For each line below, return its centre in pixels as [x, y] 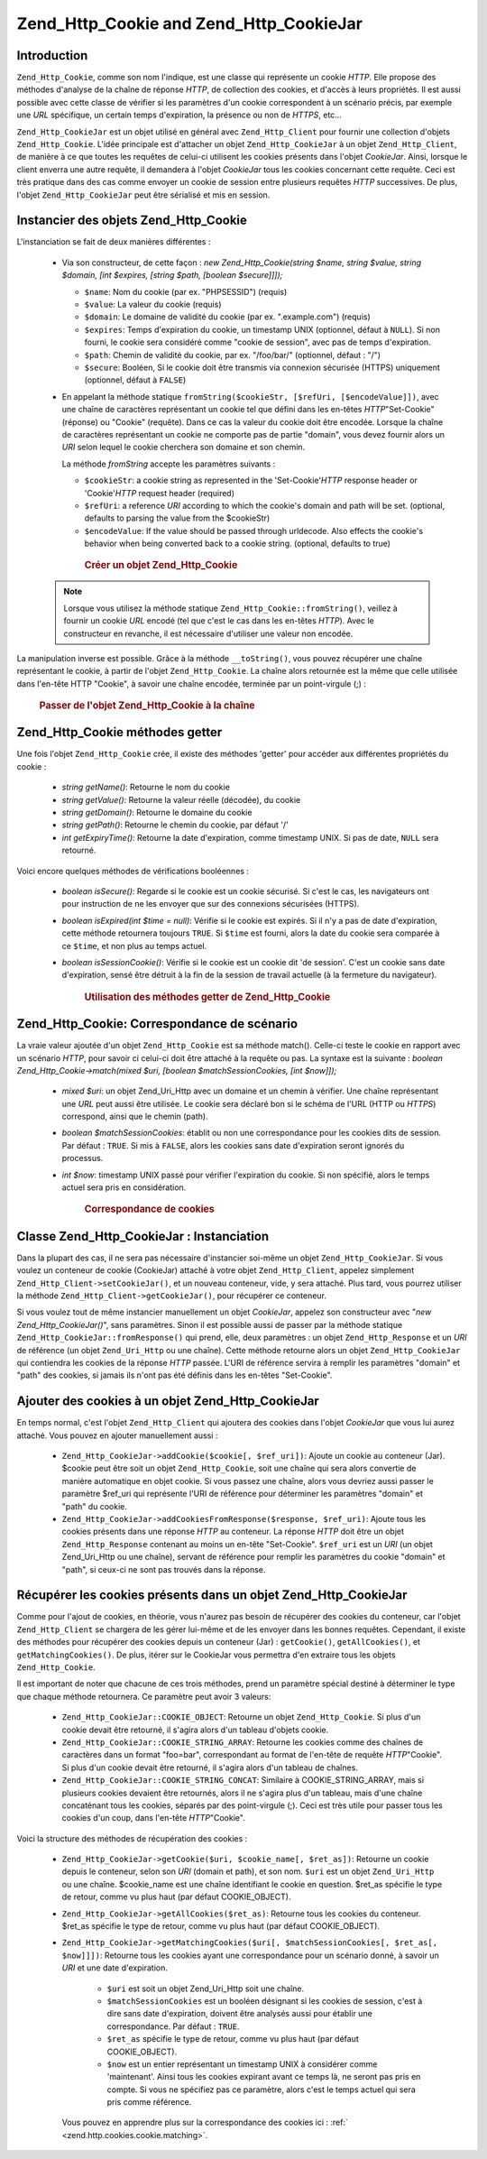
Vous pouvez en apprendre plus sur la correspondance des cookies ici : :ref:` [205, 2122]
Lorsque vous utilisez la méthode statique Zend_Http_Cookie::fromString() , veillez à [231, 608]
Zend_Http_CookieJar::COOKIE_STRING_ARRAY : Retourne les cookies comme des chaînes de [243, 1742]
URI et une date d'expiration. [115, 1968]
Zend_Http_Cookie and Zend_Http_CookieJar [189, 23]
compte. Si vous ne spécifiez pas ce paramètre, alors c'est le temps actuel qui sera [262, 2090]
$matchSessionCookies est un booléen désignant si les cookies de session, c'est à [265, 2001]
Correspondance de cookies [150, 1209]
